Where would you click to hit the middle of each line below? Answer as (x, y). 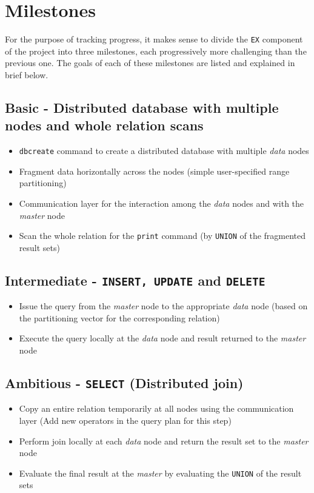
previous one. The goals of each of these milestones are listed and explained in (150, 63)
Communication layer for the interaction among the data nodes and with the (162, 203)
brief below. (27, 74)
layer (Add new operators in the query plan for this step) (125, 420)
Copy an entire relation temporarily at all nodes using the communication (156, 408)
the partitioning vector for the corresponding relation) (119, 317)
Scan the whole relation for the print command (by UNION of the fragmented (162, 236)
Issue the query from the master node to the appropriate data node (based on (163, 306)
